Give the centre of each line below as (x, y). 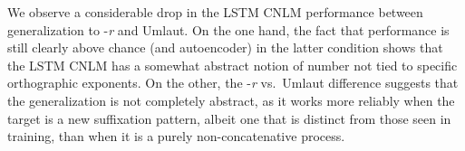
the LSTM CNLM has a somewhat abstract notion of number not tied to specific (232, 65)
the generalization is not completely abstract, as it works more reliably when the (231, 100)
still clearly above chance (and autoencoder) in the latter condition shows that (225, 47)
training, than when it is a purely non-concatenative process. (176, 136)
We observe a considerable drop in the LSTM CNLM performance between (215, 12)
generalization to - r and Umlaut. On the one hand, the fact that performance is (228, 29)
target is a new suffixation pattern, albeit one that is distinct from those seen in (229, 118)
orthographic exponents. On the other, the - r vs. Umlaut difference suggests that (233, 83)
